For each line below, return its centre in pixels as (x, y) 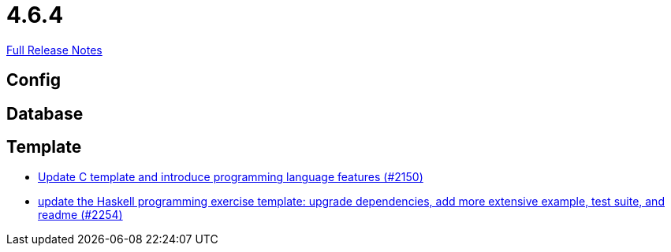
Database (45, 113)
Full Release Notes (54, 50)
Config (34, 80)
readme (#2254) (80, 215)
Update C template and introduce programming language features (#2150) (231, 177)
